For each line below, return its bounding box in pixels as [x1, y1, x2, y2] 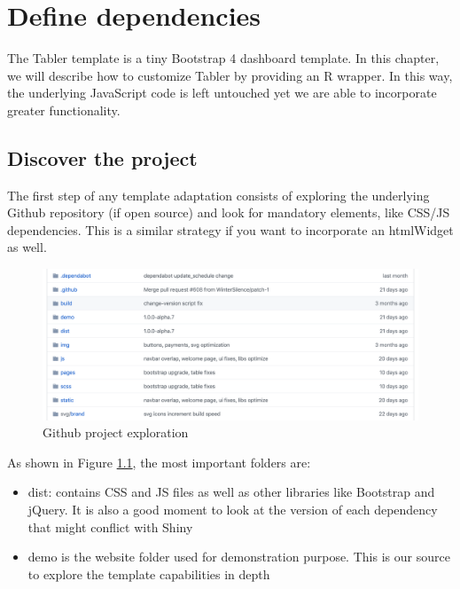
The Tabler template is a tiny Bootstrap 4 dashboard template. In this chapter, [7, 49, 440, 67]
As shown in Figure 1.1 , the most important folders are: [7, 452, 311, 471]
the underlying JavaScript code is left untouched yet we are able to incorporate [7, 83, 437, 102]
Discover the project [7, 144, 198, 171]
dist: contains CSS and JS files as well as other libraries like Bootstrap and [27, 483, 435, 501]
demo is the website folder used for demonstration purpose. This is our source [27, 547, 450, 566]
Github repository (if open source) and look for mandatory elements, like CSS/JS [7, 203, 450, 222]
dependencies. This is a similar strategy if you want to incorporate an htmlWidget [7, 220, 454, 239]
